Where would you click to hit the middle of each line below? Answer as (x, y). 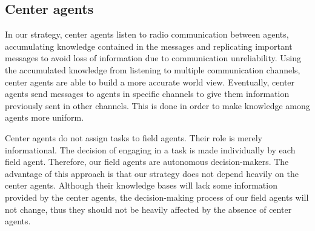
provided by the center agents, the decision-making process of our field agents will (157, 197)
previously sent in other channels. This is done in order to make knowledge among (157, 105)
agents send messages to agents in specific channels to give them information (147, 94)
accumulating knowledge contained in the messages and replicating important (149, 46)
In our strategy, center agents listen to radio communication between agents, (147, 34)
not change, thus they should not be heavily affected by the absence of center (148, 209)
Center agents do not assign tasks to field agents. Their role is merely (134, 137)
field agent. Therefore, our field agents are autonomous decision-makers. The (147, 162)
